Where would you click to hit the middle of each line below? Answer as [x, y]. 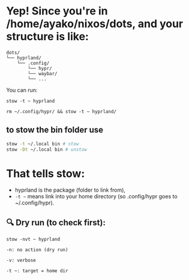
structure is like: [47, 37]
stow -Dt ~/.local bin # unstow [46, 149]
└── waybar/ [43, 73]
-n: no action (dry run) [37, 250]
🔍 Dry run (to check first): [56, 223]
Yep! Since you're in [57, 11]
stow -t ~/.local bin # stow [43, 144]
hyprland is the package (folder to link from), [70, 190]
